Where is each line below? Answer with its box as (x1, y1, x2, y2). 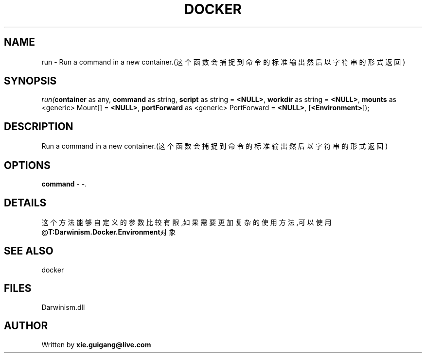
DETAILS (4, 196, 47, 209)
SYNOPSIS (4, 75, 57, 87)
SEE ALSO (4, 245, 53, 257)
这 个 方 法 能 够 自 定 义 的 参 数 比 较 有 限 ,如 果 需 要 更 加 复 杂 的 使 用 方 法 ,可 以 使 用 (41, 218, 332, 226)
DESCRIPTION (4, 120, 73, 133)
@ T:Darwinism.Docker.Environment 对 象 (41, 227, 176, 236)
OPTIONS (4, 159, 51, 171)
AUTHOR (4, 320, 48, 332)
